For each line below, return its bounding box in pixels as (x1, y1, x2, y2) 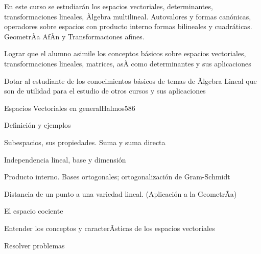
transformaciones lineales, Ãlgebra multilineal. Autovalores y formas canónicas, (4, 11, 251, 21)
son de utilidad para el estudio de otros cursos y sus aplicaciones (4, 85, 206, 96)
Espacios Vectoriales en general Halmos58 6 (4, 102, 135, 113)
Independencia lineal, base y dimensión (4, 154, 126, 165)
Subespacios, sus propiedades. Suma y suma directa (4, 136, 165, 147)
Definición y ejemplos (4, 120, 71, 130)
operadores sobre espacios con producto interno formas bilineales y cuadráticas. (4, 21, 252, 32)
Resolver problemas (4, 240, 65, 250)
